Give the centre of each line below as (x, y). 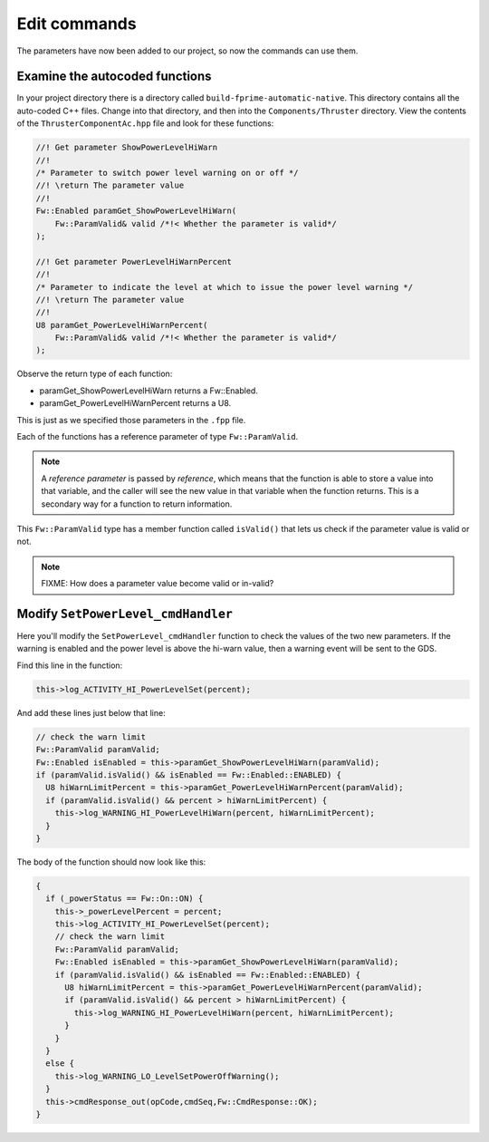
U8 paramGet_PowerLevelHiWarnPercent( (122, 325)
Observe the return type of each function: (95, 374)
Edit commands (77, 24)
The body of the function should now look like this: (111, 862)
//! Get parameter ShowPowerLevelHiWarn (126, 148)
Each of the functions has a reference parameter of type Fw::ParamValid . (158, 437)
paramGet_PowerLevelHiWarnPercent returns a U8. (135, 403)
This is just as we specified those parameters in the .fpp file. (131, 420)
